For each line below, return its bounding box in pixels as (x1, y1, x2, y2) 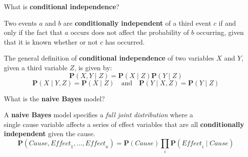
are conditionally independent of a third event (63, 17, 212, 28)
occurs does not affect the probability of (70, 27, 189, 37)
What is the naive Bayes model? (4, 93, 105, 103)
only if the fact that (4, 27, 62, 37)
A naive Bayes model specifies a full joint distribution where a (4, 110, 193, 120)
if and (218, 17, 236, 28)
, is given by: (74, 62, 112, 72)
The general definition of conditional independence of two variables (4, 53, 214, 63)
